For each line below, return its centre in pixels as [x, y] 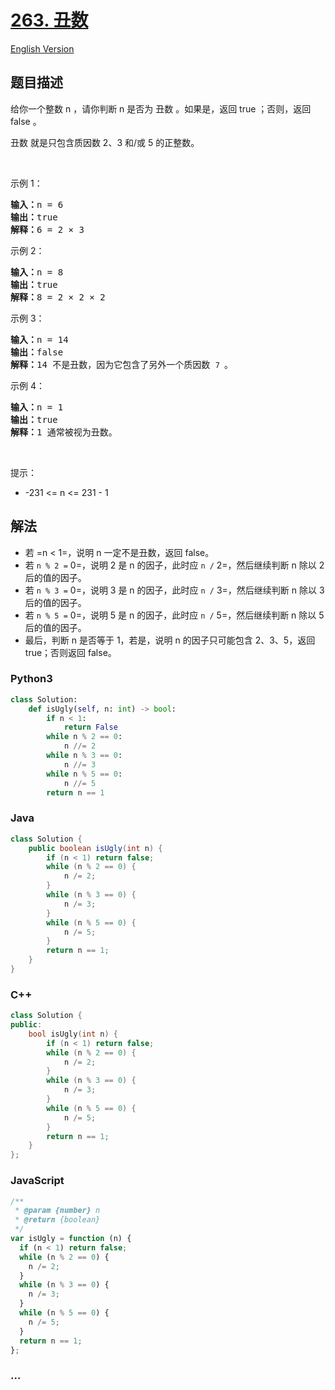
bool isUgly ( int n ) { [73, 1034]
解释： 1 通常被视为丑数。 [64, 432]
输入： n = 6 [37, 204]
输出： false [37, 352]
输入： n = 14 [39, 339]
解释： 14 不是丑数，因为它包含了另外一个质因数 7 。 [122, 364]
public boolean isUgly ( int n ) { [95, 848]
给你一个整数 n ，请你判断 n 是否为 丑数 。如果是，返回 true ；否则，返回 [161, 108]
